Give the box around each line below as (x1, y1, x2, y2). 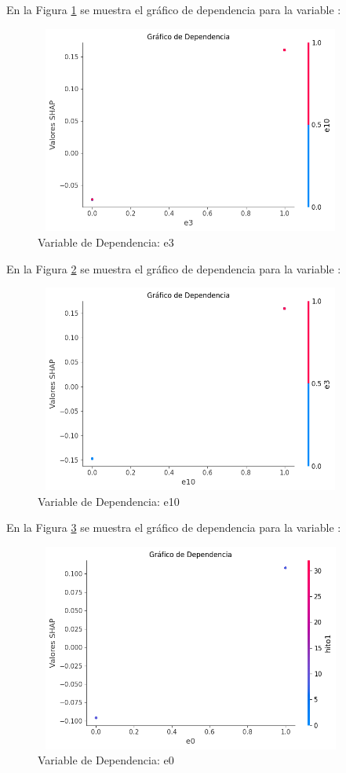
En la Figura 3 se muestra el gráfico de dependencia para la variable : (6, 519, 341, 536)
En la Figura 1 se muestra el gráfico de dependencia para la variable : (6, 2, 341, 17)
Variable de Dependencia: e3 (38, 234, 174, 251)
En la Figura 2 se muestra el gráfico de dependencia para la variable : (6, 260, 341, 277)
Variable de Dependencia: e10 (38, 493, 180, 509)
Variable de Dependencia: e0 (38, 752, 174, 768)
